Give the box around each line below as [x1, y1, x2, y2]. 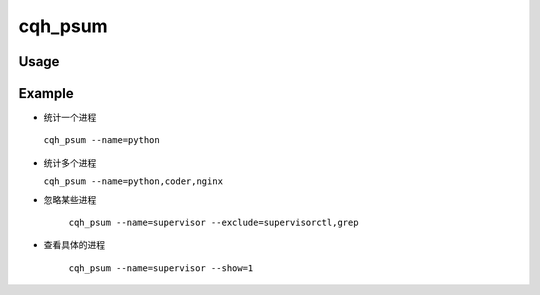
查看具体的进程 [43, 239, 105, 251]
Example [18, 85, 74, 102]
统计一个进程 [43, 111, 97, 124]
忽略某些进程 [43, 193, 97, 205]
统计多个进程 [43, 156, 97, 169]
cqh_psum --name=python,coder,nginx [43, 176, 224, 187]
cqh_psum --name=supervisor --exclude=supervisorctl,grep [68, 217, 359, 229]
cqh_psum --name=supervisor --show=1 [68, 262, 254, 274]
